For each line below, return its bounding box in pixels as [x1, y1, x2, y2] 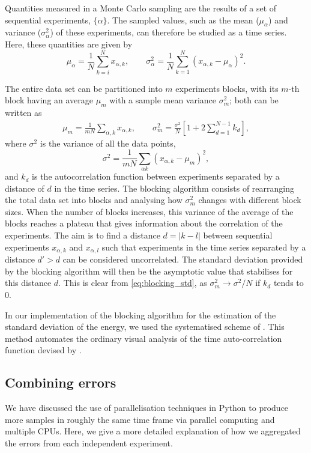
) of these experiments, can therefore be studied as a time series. [50, 26, 287, 38]
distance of [5, 181, 44, 194]
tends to [273, 276, 304, 289]
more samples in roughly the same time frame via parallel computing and [5, 413, 275, 425]
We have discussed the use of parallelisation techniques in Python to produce [5, 401, 289, 414]
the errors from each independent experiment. [5, 436, 173, 449]
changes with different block [198, 193, 301, 206]
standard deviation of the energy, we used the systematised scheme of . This [5, 320, 285, 333]
